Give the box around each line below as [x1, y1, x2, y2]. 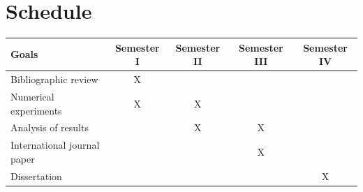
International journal [10, 138, 100, 152]
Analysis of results [10, 120, 89, 135]
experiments [10, 103, 62, 117]
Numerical [10, 89, 54, 103]
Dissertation [10, 168, 62, 183]
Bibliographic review [10, 72, 98, 87]
